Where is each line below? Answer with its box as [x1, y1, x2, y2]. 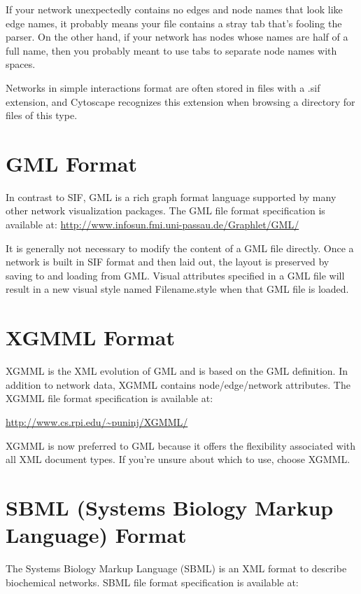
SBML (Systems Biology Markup [6, 492, 334, 521]
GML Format [6, 148, 137, 177]
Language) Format [6, 520, 187, 549]
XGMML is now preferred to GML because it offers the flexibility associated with [6, 438, 356, 453]
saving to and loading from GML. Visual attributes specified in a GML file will [6, 268, 345, 282]
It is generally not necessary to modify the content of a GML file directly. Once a [6, 240, 354, 255]
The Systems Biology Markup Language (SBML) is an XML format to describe [6, 561, 347, 576]
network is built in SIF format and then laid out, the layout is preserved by [6, 254, 330, 269]
